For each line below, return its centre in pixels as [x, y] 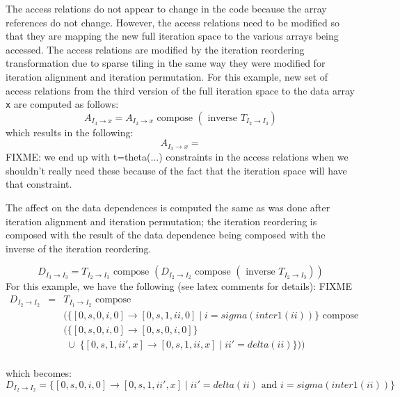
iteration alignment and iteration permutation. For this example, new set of [167, 76]
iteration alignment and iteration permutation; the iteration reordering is [161, 221]
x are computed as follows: [62, 104]
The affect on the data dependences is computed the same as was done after [168, 208]
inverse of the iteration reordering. [79, 248]
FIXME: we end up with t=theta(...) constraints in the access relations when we [177, 157]
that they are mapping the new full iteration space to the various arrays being [172, 36]
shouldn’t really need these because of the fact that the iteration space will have [176, 170]
